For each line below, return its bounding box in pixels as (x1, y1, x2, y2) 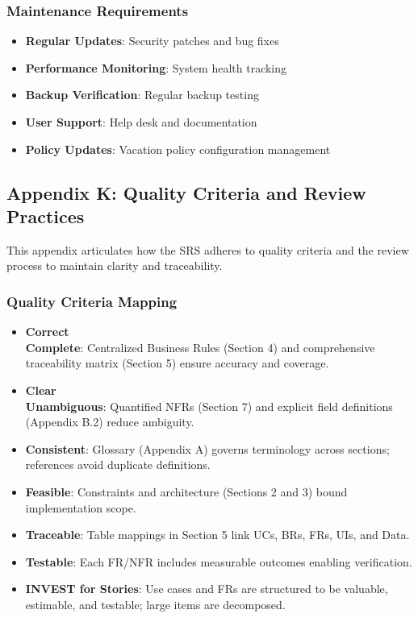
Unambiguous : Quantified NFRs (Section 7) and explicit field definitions (25, 397, 393, 414)
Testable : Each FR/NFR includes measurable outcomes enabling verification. (25, 553, 412, 570)
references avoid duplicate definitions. (25, 456, 211, 473)
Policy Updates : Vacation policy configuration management (25, 140, 331, 157)
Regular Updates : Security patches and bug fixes (25, 32, 279, 49)
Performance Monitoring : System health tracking (25, 59, 287, 76)
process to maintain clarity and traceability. (6, 257, 223, 274)
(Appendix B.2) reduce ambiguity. (25, 413, 194, 430)
